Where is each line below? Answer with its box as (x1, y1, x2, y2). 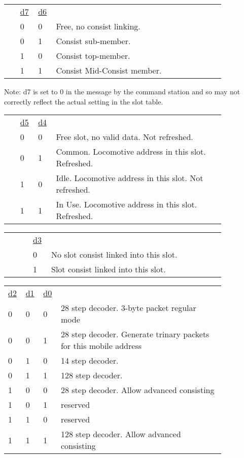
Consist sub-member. (56, 35, 131, 47)
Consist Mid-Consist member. (56, 64, 162, 76)
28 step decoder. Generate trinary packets (60, 328, 210, 340)
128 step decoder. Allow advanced (60, 428, 181, 440)
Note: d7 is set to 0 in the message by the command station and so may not (4, 86, 240, 96)
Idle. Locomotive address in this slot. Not (56, 172, 203, 184)
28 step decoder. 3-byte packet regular (60, 302, 196, 314)
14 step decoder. (60, 355, 119, 367)
